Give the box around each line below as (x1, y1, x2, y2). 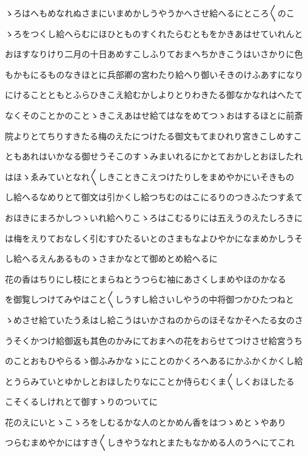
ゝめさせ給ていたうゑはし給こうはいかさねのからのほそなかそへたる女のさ (5, 313, 303, 326)
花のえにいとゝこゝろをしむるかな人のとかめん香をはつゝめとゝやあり (5, 415, 286, 428)
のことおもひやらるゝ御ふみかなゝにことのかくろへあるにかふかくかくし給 (5, 354, 303, 367)
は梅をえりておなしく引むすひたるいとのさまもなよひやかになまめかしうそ (5, 231, 303, 244)
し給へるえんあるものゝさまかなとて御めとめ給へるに (5, 252, 218, 265)
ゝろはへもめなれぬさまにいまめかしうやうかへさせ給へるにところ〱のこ (5, 7, 295, 19)
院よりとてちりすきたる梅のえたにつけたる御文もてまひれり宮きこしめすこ (5, 129, 303, 142)
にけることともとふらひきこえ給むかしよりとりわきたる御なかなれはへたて (5, 88, 303, 101)
